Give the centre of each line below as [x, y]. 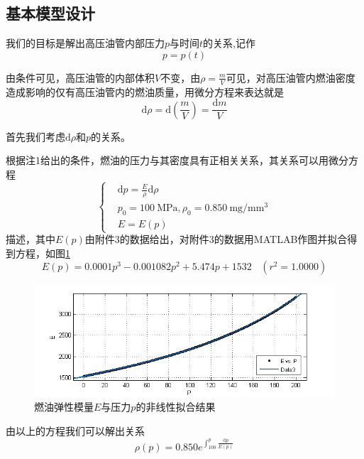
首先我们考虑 [35, 136]
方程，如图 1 [43, 253]
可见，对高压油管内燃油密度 [291, 77]
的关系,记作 [230, 43]
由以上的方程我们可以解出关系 [75, 431]
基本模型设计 [50, 13]
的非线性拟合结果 [176, 407]
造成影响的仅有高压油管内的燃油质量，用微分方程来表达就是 [145, 91]
